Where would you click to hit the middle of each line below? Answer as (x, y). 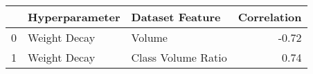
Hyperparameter (74, 17)
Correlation (270, 17)
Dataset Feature (176, 17)
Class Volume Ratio (179, 57)
